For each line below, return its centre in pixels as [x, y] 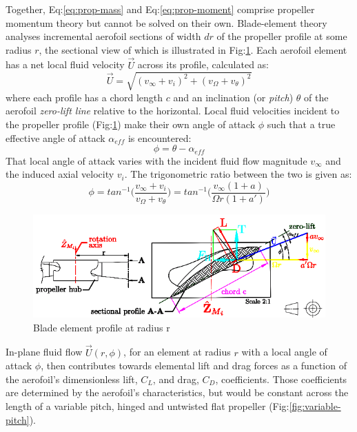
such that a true [301, 124]
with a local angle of [284, 352]
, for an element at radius [177, 352]
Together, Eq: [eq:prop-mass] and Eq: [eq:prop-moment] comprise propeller [160, 9]
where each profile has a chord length [84, 97]
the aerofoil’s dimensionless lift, [72, 379]
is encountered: [160, 137]
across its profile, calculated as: [203, 64]
